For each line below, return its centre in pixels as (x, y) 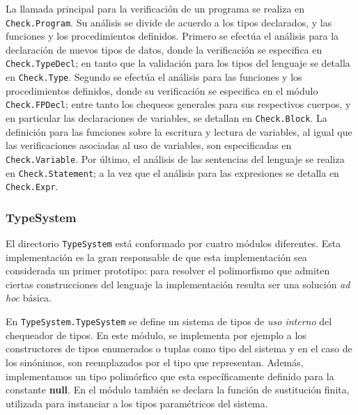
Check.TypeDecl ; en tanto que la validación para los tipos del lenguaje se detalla (178, 63)
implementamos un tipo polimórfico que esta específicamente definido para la (170, 376)
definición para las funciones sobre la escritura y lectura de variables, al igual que (179, 131)
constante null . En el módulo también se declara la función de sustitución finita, (178, 390)
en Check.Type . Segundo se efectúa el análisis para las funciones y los (154, 77)
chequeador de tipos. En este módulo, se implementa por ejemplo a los (156, 335)
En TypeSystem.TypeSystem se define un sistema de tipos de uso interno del (169, 321)
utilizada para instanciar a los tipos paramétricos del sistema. (137, 403)
